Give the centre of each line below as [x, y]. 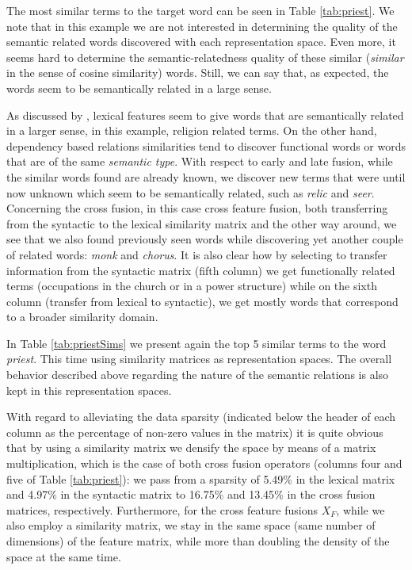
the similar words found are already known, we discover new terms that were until [206, 176]
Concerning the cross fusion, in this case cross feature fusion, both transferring [197, 208]
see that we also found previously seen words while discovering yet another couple [205, 239]
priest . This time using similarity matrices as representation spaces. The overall [199, 359]
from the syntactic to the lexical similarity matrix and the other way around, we [202, 223]
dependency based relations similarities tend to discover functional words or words [206, 145]
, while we [360, 509]
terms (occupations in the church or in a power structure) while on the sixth [192, 286]
